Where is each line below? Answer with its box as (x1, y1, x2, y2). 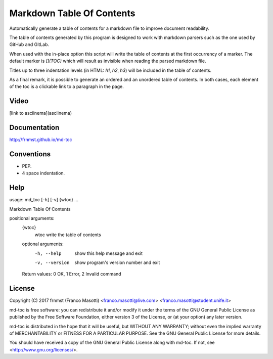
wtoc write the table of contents (34, 232, 101, 238)
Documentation (9, 123, 60, 131)
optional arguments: (22, 241, 64, 247)
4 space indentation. (22, 170, 65, 176)
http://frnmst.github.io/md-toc (9, 137, 73, 143)
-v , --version (34, 260, 70, 265)
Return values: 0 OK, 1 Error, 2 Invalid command (22, 271, 121, 277)
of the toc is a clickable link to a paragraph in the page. (9, 83, 124, 89)
